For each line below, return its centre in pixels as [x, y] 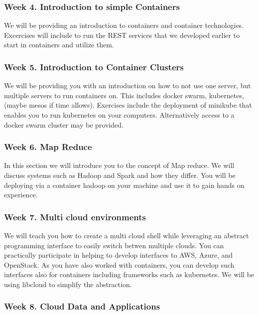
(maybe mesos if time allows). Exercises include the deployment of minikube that [128, 105]
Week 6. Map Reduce [48, 147]
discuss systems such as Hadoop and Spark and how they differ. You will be [120, 175]
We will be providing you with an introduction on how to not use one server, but [128, 85]
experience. [21, 195]
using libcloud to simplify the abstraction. [68, 284]
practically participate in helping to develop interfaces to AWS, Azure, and [119, 255]
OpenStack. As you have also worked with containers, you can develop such [119, 264]
